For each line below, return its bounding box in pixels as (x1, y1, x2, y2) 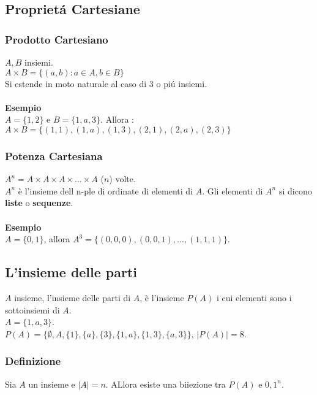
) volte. (109, 172, 136, 185)
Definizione (5, 353, 61, 369)
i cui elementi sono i (216, 291, 292, 304)
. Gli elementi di (202, 184, 263, 197)
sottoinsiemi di (5, 303, 60, 316)
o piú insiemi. (156, 77, 207, 90)
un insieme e (28, 377, 75, 390)
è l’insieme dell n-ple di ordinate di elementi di (18, 184, 193, 197)
